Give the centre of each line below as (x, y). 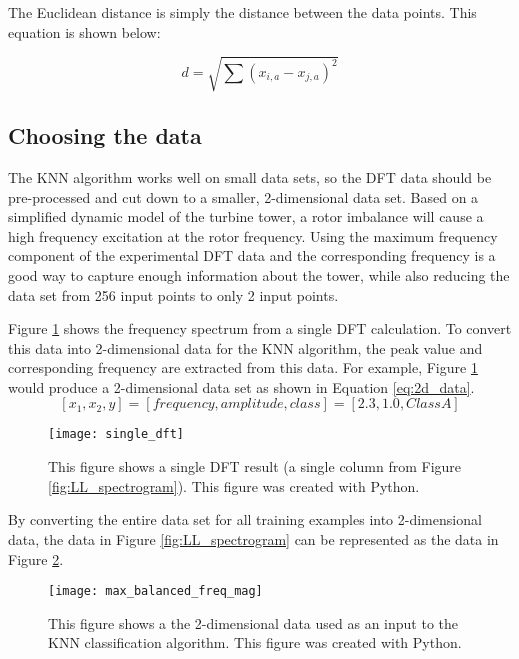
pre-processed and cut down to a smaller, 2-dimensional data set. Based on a (243, 196)
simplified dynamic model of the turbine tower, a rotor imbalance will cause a (246, 216)
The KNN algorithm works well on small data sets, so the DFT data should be (250, 176)
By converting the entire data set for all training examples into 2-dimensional (245, 519)
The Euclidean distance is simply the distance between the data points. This (242, 12)
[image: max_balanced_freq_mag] (155, 591)
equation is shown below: (84, 31)
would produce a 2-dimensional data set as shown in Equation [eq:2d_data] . (241, 386)
